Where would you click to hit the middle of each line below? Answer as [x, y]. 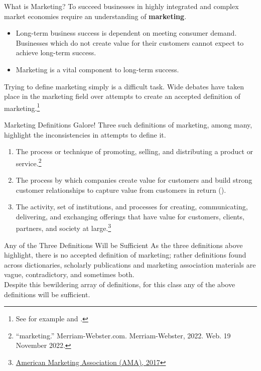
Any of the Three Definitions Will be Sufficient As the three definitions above [123, 245]
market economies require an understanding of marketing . [95, 16]
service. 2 [29, 162]
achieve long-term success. [56, 52]
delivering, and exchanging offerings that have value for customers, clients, [130, 216]
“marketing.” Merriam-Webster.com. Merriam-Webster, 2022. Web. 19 [123, 335]
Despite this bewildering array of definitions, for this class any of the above [120, 284]
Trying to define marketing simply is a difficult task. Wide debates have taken [124, 86]
